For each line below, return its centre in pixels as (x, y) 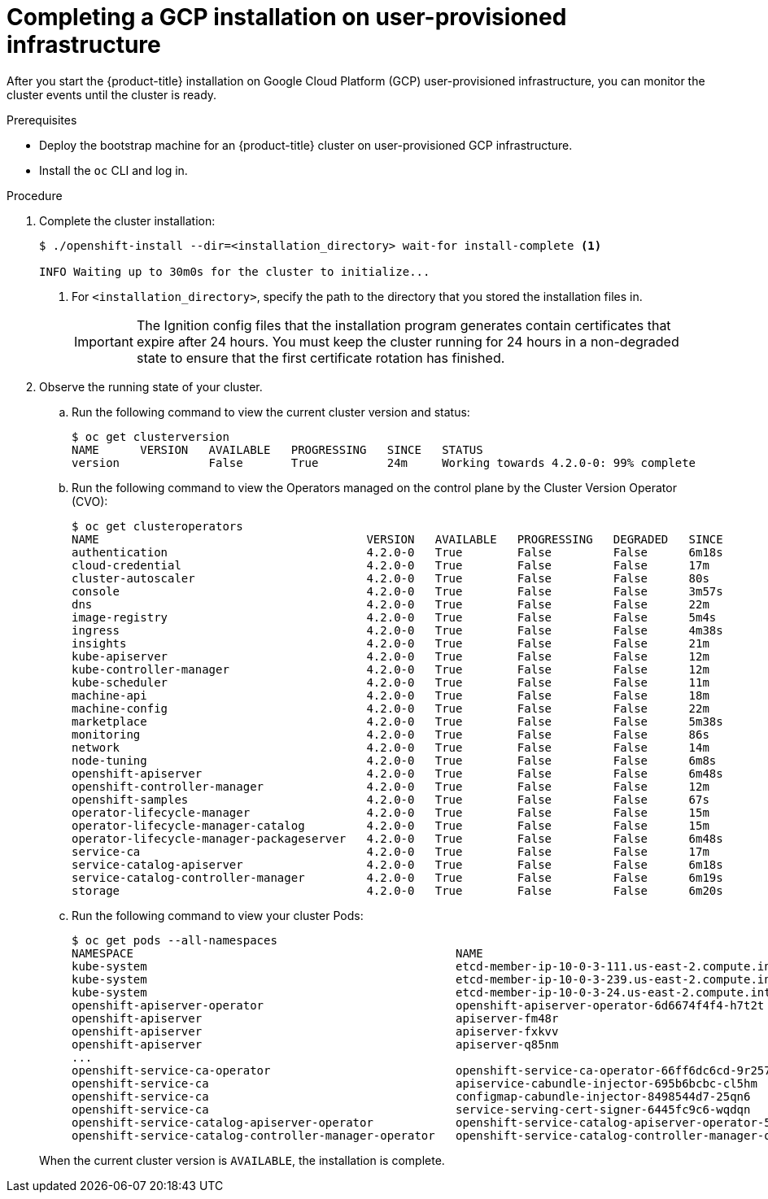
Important (104, 341)
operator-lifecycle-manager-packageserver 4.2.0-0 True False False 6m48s (397, 838)
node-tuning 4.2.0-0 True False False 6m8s (394, 760)
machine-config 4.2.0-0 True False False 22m (391, 708)
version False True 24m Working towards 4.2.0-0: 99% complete (384, 462)
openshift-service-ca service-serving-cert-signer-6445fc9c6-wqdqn (411, 1109)
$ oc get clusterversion (151, 436)
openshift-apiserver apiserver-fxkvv (315, 1031)
